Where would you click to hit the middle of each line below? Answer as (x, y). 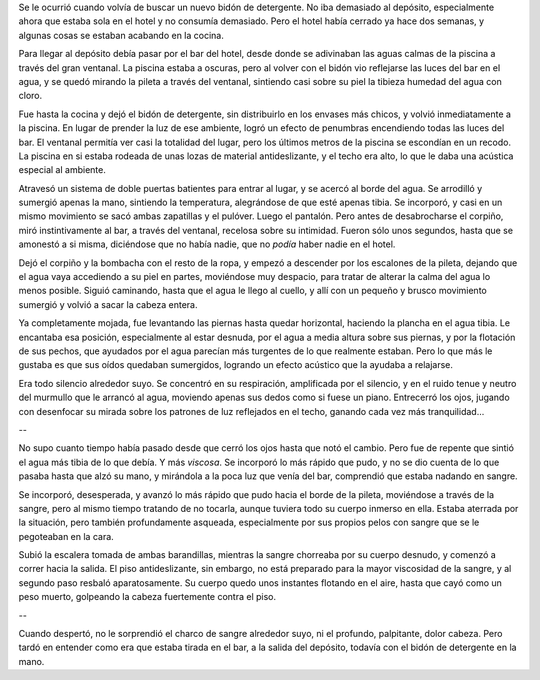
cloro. (30, 96)
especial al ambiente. (62, 170)
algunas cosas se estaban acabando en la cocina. (121, 35)
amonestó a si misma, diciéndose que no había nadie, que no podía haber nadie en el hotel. (207, 244)
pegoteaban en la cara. (66, 536)
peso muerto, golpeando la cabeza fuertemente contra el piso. (147, 597)
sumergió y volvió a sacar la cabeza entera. (108, 304)
